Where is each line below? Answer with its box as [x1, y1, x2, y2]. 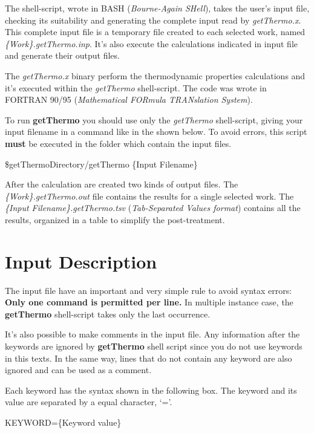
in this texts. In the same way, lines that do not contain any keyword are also [5, 351, 292, 364]
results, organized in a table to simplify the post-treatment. [5, 213, 225, 226]
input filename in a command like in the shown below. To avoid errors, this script [5, 125, 307, 138]
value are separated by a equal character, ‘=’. [5, 396, 172, 408]
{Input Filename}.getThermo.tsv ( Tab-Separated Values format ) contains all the [5, 201, 301, 214]
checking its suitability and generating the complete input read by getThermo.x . [5, 13, 301, 26]
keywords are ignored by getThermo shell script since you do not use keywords [5, 340, 303, 352]
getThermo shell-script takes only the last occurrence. [5, 307, 211, 320]
